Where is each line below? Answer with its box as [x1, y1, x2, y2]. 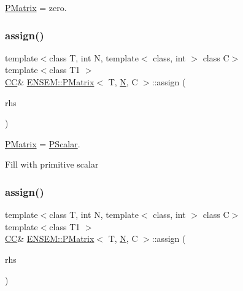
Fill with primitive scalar [5, 158, 99, 171]
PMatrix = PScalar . [5, 137, 80, 150]
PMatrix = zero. [5, 1, 67, 14]
